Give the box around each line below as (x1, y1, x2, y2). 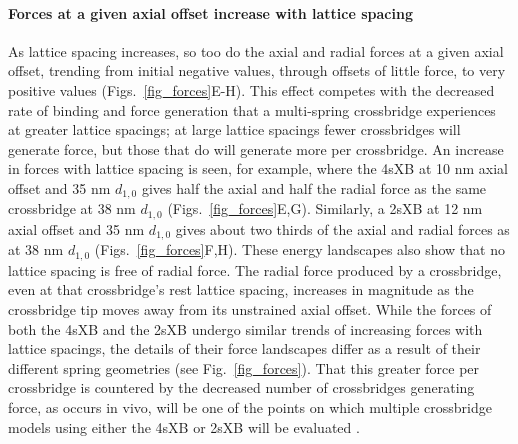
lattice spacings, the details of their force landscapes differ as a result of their (8, 338, 481, 359)
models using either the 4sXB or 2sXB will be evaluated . (8, 416, 360, 437)
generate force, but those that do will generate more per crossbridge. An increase (8, 138, 504, 159)
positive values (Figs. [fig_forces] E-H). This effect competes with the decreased (8, 79, 495, 100)
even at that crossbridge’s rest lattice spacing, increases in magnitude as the (8, 279, 474, 300)
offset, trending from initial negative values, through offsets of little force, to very (8, 60, 506, 81)
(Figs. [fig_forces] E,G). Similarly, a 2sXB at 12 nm (167, 198, 483, 219)
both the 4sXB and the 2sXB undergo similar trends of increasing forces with (8, 318, 483, 339)
